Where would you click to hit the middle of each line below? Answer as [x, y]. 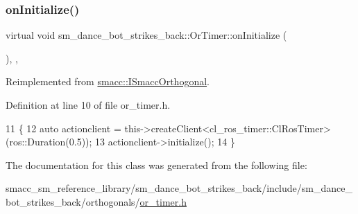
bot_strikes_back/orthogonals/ [73, 201]
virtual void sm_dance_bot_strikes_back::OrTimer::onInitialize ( [146, 35]
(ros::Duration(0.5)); [49, 142]
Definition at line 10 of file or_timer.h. [88, 105]
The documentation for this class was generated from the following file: [156, 164]
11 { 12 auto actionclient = [63, 128]
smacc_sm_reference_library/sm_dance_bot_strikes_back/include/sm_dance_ [179, 188]
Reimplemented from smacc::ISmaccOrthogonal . [108, 81]
